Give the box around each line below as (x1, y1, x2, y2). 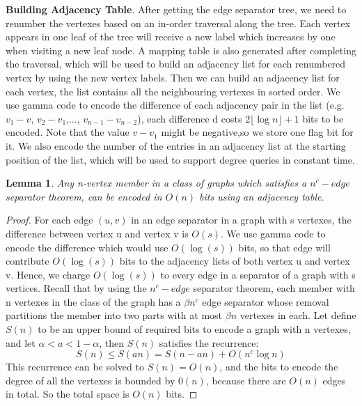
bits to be (302, 111, 344, 125)
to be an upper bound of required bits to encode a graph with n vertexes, (38, 322, 351, 336)
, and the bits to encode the (219, 359, 338, 374)
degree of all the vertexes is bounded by (6, 373, 175, 387)
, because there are (205, 373, 286, 387)
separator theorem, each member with (193, 281, 355, 295)
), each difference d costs (137, 111, 242, 125)
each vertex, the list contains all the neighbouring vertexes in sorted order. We (6, 84, 340, 98)
